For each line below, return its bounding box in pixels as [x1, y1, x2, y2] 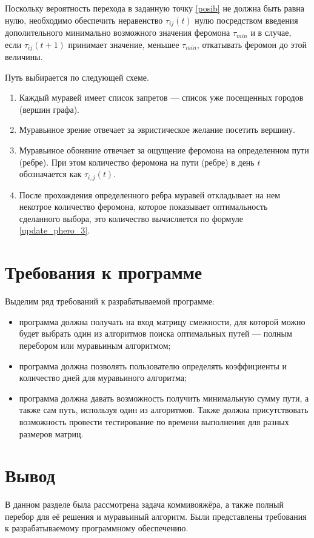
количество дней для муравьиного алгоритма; [19, 371, 187, 384]
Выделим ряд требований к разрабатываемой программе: [5, 295, 215, 308]
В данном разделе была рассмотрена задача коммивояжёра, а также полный [5, 498, 284, 511]
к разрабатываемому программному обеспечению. [5, 522, 189, 534]
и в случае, [250, 26, 292, 39]
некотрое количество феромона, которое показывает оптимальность [19, 200, 268, 213]
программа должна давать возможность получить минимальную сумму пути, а [19, 391, 309, 404]
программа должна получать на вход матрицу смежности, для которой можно [19, 315, 306, 328]
